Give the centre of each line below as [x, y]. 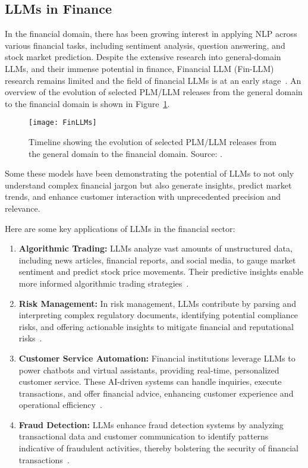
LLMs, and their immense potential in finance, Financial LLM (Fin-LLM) [139, 68]
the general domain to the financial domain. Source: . [126, 153]
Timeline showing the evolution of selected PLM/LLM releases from [153, 142]
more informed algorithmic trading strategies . [104, 283]
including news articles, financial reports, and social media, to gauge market [157, 260]
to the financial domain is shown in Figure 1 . [87, 103]
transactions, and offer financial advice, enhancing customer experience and [156, 393]
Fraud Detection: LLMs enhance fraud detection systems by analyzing [151, 424]
